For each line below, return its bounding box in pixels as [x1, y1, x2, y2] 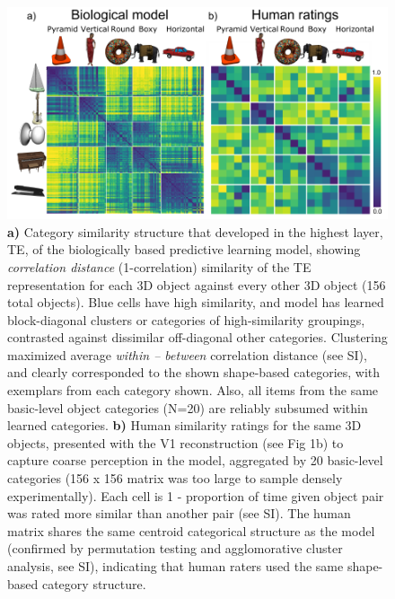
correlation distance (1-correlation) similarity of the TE [7, 257, 312, 276]
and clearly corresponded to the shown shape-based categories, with [7, 363, 381, 382]
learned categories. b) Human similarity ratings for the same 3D [7, 416, 362, 435]
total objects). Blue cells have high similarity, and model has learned [7, 293, 384, 312]
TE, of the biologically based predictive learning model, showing [7, 240, 361, 259]
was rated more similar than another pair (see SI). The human [7, 504, 351, 523]
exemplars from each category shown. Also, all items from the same [7, 381, 379, 400]
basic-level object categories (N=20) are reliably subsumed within [7, 398, 368, 417]
